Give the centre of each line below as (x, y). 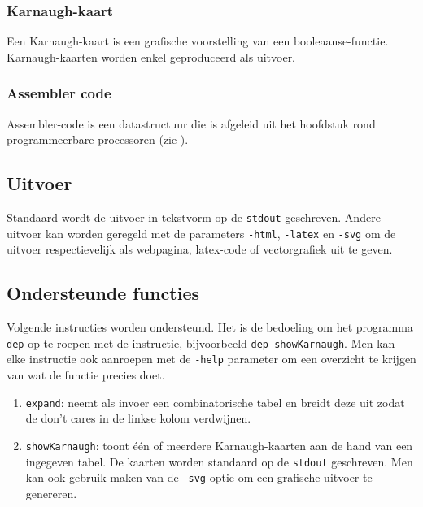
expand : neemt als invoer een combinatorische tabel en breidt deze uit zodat (215, 402)
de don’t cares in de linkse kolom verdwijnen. (138, 418)
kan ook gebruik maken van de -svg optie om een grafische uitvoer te (199, 477)
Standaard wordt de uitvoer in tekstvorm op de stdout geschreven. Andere (194, 217)
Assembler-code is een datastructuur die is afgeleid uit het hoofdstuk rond (191, 123)
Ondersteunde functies (103, 293)
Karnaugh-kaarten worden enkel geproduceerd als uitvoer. (151, 56)
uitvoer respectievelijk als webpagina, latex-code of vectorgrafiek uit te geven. (200, 249)
